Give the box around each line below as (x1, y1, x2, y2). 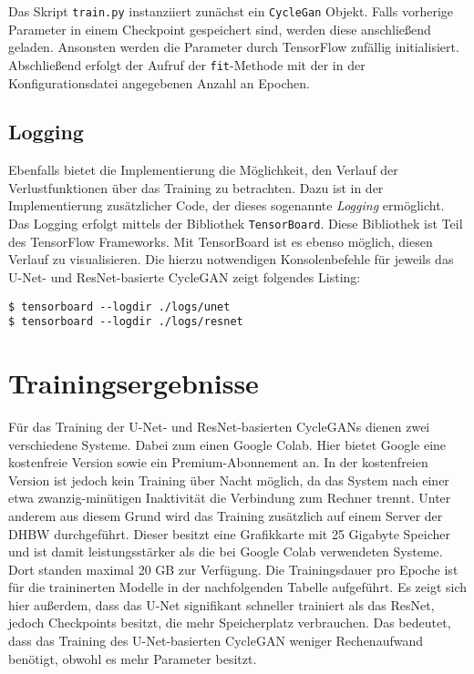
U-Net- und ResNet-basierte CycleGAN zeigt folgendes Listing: (8, 267, 361, 286)
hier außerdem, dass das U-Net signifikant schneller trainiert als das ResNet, (8, 595, 435, 614)
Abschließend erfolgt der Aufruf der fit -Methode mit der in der (8, 55, 366, 74)
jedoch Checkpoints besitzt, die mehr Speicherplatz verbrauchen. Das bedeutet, (8, 613, 451, 632)
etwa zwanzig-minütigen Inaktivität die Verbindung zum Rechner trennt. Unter (8, 488, 451, 507)
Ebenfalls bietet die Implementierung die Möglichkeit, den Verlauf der (8, 160, 398, 179)
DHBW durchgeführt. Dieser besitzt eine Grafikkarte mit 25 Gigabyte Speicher (8, 524, 450, 543)
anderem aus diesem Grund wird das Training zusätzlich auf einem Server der (8, 505, 443, 525)
